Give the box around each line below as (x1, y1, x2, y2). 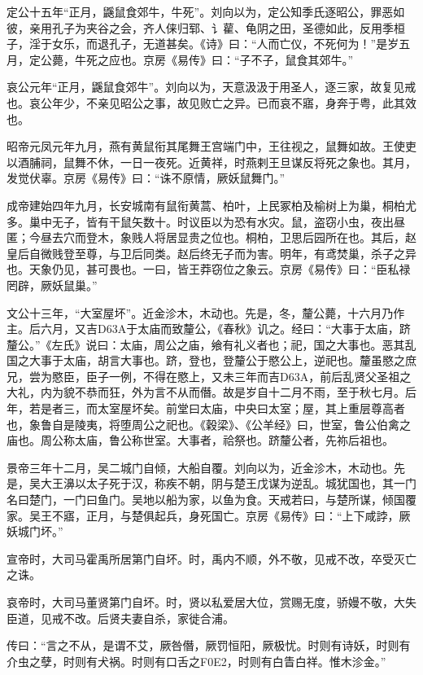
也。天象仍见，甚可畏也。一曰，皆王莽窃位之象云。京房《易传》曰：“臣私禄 (7, 261, 411, 278)
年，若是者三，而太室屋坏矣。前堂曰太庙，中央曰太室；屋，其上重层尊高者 (7, 400, 405, 417)
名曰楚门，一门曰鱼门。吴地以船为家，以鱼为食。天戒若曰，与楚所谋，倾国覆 (7, 491, 416, 508)
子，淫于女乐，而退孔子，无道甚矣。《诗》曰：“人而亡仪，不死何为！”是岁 (7, 35, 399, 52)
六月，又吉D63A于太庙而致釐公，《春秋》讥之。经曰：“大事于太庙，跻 (40, 320, 411, 337)
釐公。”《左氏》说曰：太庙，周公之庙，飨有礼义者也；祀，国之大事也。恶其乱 (7, 335, 416, 353)
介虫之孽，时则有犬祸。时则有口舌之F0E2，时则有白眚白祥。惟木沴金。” (7, 652, 386, 669)
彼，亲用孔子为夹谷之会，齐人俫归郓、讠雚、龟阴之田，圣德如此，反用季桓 (7, 19, 405, 36)
